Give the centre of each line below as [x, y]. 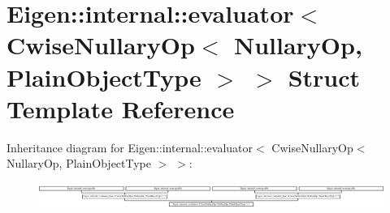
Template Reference [121, 108]
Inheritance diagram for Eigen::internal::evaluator [130, 147]
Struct [324, 77]
